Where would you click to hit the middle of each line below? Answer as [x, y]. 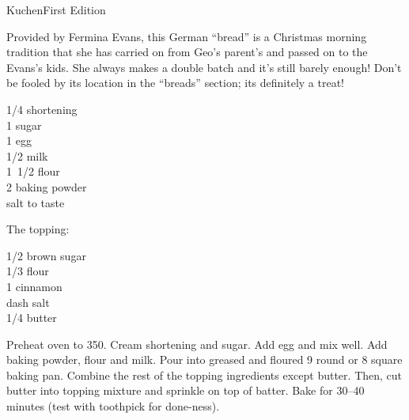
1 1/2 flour [33, 171]
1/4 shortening [42, 109]
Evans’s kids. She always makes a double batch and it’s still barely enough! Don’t [204, 67]
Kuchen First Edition [56, 9]
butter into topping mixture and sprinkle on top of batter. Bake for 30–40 [186, 390]
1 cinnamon [34, 286]
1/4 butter [32, 318]
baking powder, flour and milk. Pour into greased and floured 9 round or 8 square [204, 359]
